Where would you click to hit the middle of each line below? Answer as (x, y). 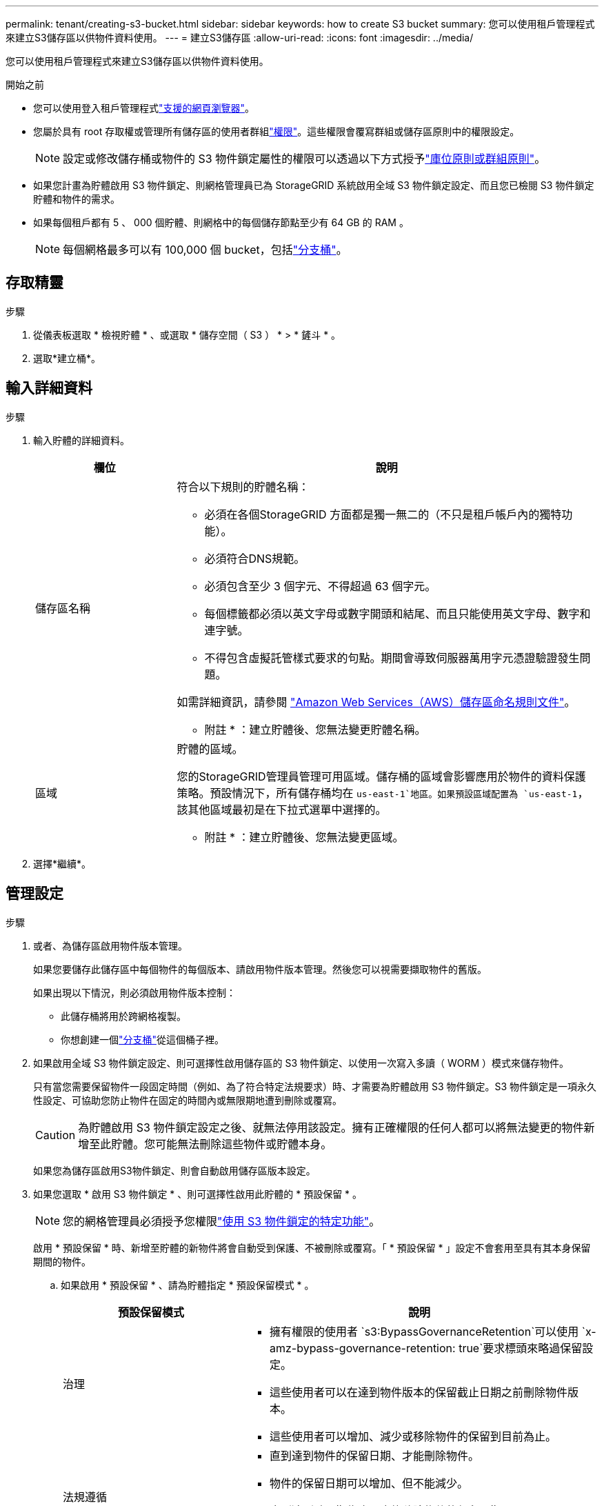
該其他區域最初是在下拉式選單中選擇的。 (282, 809)
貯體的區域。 (210, 749)
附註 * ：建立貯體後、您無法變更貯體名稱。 (315, 729)
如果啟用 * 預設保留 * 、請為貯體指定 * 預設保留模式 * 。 (188, 1285)
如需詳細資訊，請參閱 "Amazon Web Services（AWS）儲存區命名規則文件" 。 (376, 702)
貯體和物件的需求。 (77, 199)
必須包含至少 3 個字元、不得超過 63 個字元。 (320, 586)
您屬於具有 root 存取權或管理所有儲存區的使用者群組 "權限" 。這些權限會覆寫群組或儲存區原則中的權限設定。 (276, 131)
